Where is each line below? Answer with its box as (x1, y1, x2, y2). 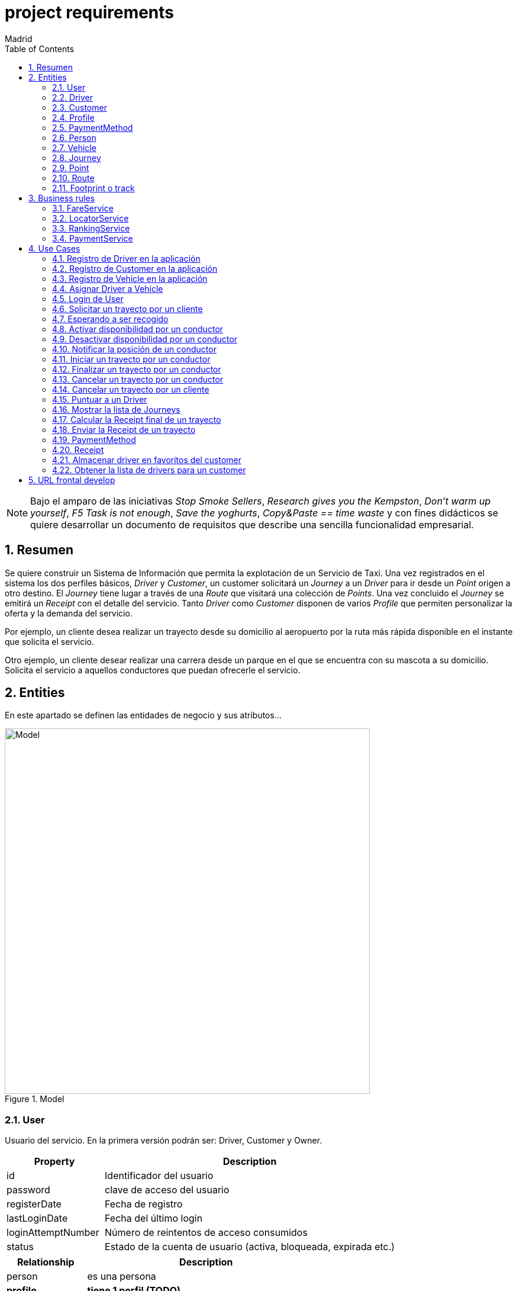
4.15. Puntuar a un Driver (52, 394, 147, 404)
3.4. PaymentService (52, 233, 133, 243)
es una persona (87, 1270, 156, 1283)
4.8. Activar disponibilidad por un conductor (52, 323, 224, 334)
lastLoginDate (7, 1212, 68, 1225)
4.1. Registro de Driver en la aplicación (52, 253, 201, 264)
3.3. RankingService (52, 223, 130, 233)
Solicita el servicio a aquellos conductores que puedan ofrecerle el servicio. (5, 664, 300, 675)
